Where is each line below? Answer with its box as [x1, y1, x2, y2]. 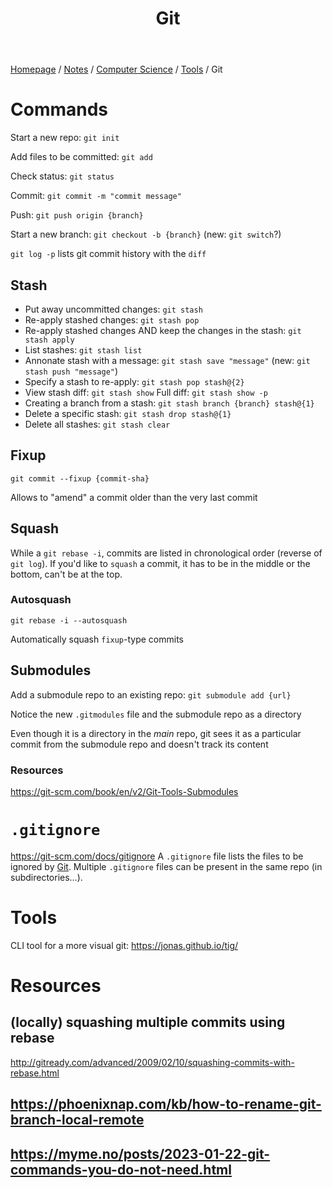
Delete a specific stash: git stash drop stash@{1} [24, 407, 232, 419]
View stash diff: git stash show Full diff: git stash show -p [24, 386, 268, 398]
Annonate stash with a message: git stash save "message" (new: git [24, 354, 311, 366]
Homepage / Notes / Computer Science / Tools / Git [10, 63, 223, 76]
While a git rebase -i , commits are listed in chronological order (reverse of [10, 547, 323, 559]
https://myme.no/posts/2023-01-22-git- [10, 1145, 271, 1162]
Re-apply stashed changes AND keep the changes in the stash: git [24, 324, 302, 336]
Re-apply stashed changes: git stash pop [24, 313, 200, 326]
